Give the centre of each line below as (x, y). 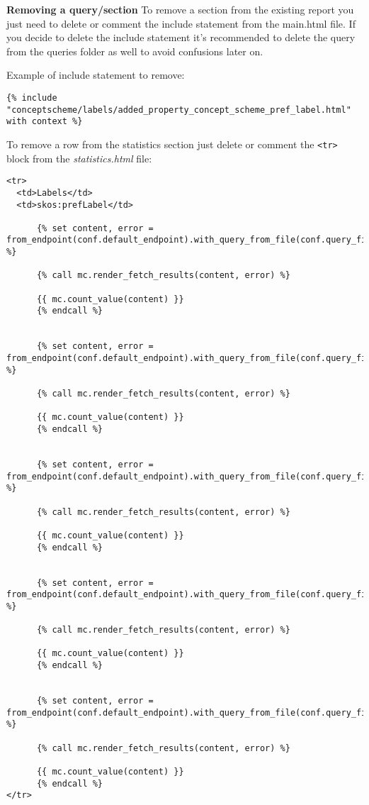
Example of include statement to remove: (96, 75)
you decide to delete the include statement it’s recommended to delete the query (181, 37)
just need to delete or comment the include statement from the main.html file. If (181, 23)
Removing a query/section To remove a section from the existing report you (180, 9)
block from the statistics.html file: (79, 158)
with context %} (45, 122)
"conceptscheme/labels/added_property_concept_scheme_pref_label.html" (179, 110)
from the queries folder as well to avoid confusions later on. (135, 51)
